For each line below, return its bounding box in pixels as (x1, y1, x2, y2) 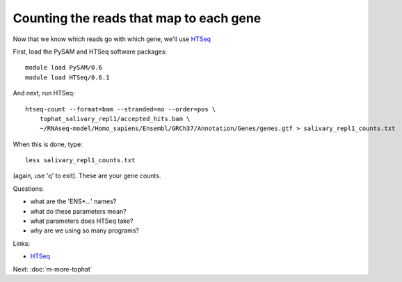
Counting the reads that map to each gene (13, 10, 262, 26)
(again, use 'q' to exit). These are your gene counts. (13, 171, 161, 180)
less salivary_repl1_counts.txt (25, 157, 136, 164)
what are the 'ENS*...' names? (30, 197, 117, 205)
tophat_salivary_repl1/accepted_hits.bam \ (39, 115, 191, 123)
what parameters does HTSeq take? (30, 217, 134, 226)
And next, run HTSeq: (13, 89, 75, 97)
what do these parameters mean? (30, 207, 127, 215)
